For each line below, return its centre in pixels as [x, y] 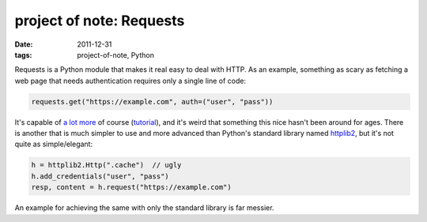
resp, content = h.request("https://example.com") [132, 187]
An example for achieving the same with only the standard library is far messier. [144, 208]
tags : [23, 55]
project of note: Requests [100, 21]
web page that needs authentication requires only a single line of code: [130, 81]
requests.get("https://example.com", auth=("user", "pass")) [152, 102]
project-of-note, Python [115, 55]
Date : [24, 44]
